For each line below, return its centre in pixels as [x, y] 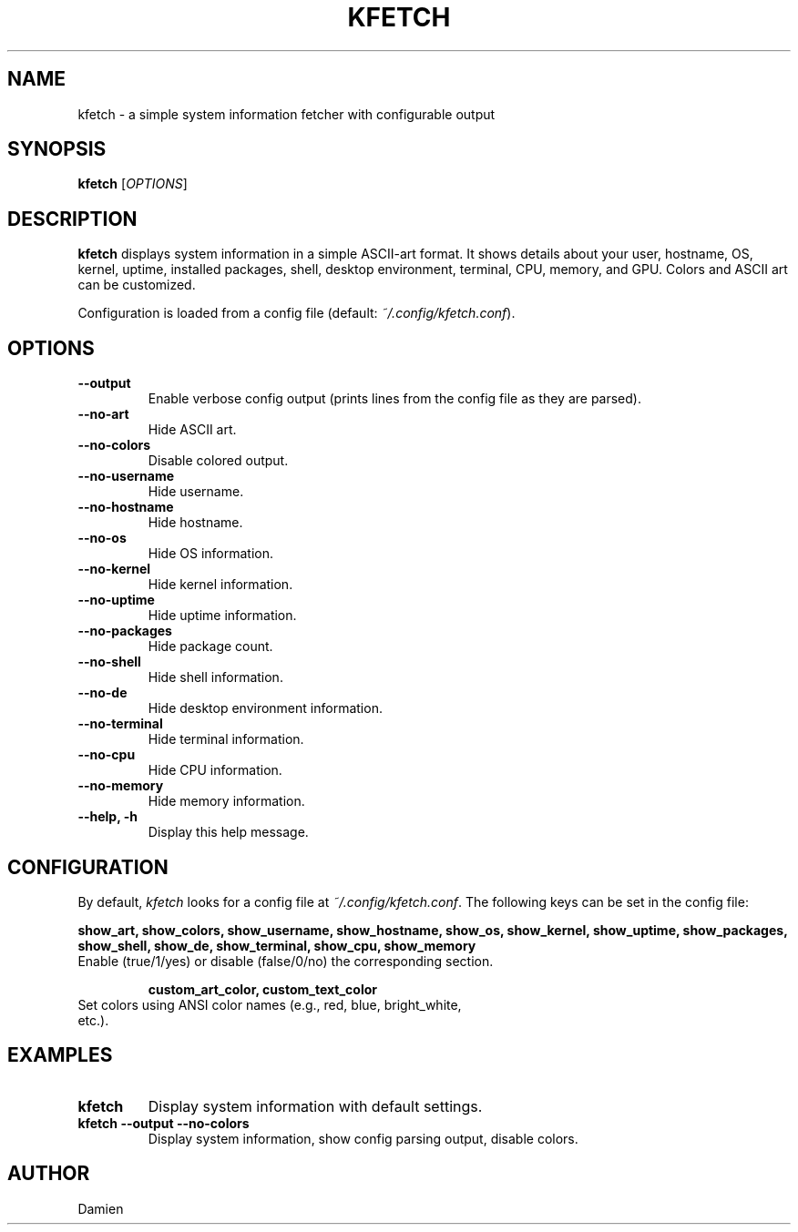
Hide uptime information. [222, 616]
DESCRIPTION [72, 219]
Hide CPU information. [215, 770]
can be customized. [137, 285]
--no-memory [121, 786]
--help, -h [107, 817]
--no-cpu [107, 755]
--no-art [103, 414]
